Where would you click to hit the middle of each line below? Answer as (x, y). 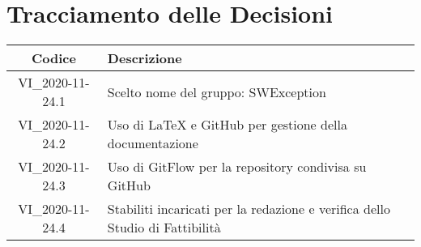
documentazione (153, 143)
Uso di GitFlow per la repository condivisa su (237, 167)
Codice (53, 58)
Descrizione (145, 58)
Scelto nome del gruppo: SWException (217, 92)
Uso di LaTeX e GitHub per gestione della (227, 125)
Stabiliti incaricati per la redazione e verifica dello (249, 209)
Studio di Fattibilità (164, 228)
